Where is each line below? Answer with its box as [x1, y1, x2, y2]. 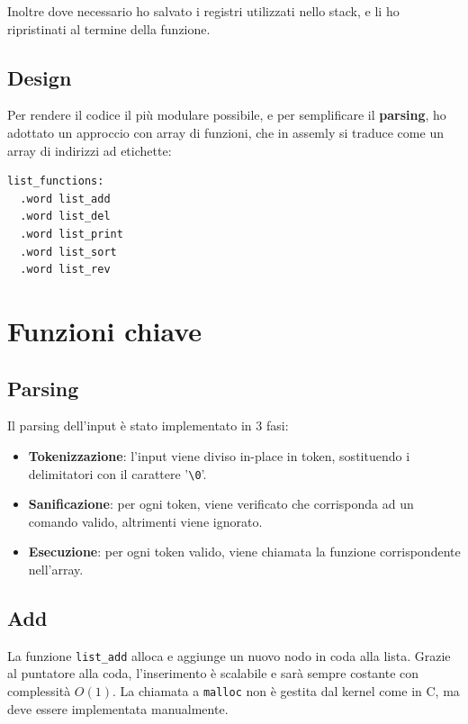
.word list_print [20, 227, 123, 240]
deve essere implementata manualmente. [7, 699, 229, 718]
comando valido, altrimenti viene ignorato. [28, 511, 263, 530]
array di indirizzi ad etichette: [7, 140, 172, 159]
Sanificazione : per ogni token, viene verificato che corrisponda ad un [28, 494, 414, 513]
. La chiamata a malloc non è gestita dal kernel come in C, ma [112, 681, 460, 700]
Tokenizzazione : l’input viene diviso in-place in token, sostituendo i [28, 446, 410, 465]
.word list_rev [20, 263, 111, 276]
